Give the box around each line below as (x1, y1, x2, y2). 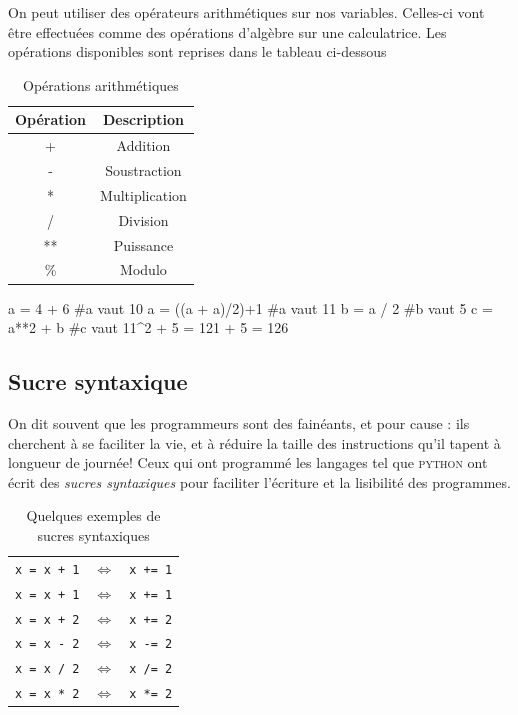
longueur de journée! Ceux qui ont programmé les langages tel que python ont (8, 452, 488, 473)
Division (118, 209, 169, 230)
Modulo (120, 259, 167, 280)
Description (102, 109, 184, 130)
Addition (116, 135, 171, 156)
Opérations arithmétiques (23, 74, 179, 95)
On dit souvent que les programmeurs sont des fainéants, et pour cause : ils (8, 412, 470, 433)
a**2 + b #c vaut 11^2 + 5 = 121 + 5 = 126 (8, 317, 289, 338)
